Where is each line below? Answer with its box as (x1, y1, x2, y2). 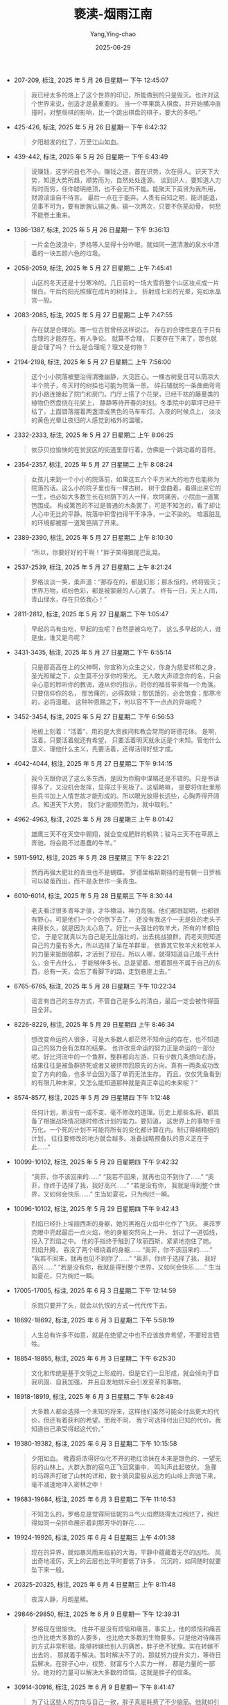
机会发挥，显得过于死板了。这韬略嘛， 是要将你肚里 (67, 783, 216, 791)
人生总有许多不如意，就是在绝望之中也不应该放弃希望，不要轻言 (30, 1330, 213, 1339)
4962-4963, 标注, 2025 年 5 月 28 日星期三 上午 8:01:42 (13, 815, 174, 823)
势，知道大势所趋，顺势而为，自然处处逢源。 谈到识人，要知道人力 (30, 175, 222, 184)
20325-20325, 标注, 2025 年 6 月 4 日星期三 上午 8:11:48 (13, 1580, 176, 1588)
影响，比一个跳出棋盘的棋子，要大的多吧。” (79, 108, 201, 116)
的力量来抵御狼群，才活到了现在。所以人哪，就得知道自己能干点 (30, 950, 213, 958)
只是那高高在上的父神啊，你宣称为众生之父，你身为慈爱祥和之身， (30, 662, 220, 671)
